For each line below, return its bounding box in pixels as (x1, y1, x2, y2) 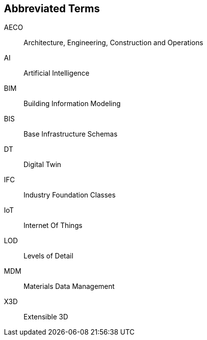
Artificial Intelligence (24, 69, 90, 78)
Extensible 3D (24, 312, 68, 321)
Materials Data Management (24, 282, 115, 291)
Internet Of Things (24, 221, 82, 230)
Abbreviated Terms (4, 2, 100, 15)
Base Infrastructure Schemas (24, 130, 118, 139)
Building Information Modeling (24, 99, 121, 108)
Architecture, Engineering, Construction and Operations (24, 38, 204, 47)
